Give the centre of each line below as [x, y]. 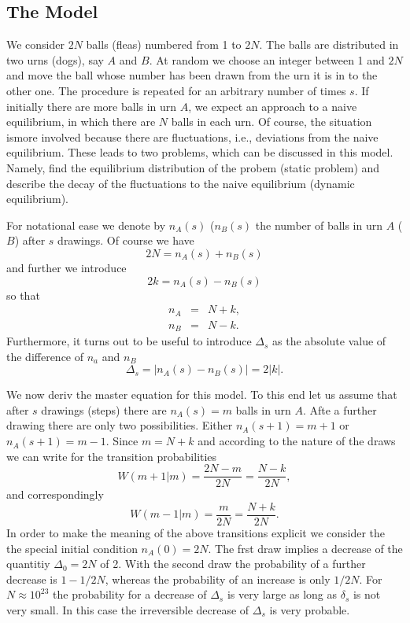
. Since [122, 441]
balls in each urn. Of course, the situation [271, 122]
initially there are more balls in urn [92, 106]
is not [367, 594]
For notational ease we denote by [86, 225]
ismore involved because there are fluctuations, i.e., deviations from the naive [192, 136]
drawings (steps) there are [104, 409]
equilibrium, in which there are [81, 122]
